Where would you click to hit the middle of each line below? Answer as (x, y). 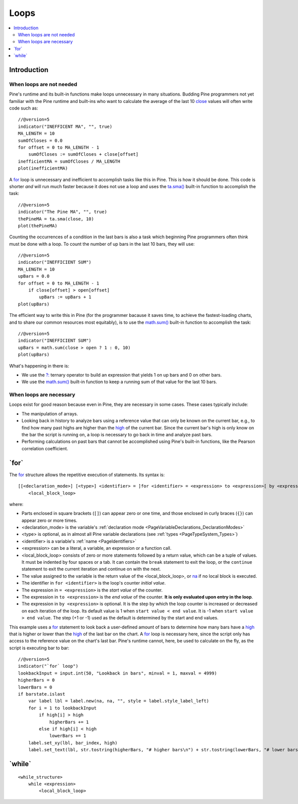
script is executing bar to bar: (39, 648)
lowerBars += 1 (68, 736)
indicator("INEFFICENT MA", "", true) (65, 126)
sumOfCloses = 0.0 (40, 140)
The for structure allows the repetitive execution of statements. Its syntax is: (87, 475)
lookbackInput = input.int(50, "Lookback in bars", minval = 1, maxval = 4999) (117, 673)
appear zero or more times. (49, 520)
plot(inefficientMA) (43, 168)
